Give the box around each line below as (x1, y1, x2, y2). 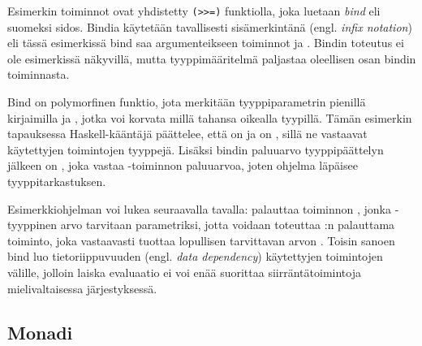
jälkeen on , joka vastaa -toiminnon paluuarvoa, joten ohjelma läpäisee (7, 157, 358, 174)
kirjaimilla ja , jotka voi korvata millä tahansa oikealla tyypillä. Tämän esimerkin (7, 109, 412, 126)
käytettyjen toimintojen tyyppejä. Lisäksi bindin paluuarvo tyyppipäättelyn (7, 141, 384, 158)
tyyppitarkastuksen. (7, 173, 106, 189)
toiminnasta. (7, 66, 70, 83)
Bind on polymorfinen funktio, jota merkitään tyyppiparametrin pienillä (7, 93, 366, 110)
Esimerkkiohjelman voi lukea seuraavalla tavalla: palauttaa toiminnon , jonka (7, 200, 391, 217)
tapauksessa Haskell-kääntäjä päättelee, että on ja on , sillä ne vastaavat (7, 125, 368, 142)
